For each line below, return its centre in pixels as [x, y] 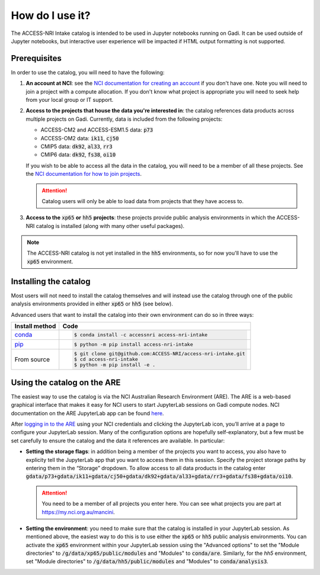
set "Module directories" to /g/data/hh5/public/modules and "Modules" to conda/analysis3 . [147, 561]
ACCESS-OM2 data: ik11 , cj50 [80, 138]
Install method [35, 326]
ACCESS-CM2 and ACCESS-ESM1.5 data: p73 [97, 130]
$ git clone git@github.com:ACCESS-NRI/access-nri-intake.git [160, 354]
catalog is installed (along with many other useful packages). [110, 226]
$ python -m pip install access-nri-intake [134, 344]
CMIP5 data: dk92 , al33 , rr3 [76, 146]
